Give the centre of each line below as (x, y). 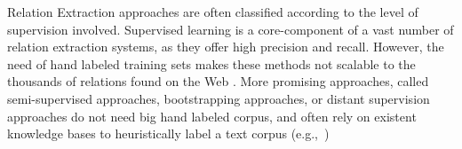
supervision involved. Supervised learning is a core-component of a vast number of (231, 29)
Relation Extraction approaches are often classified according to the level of (213, 12)
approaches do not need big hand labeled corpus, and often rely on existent (212, 116)
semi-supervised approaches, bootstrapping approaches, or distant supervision (219, 98)
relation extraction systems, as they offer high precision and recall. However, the (226, 47)
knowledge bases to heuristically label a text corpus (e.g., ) (168, 133)
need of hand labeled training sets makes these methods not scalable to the (211, 63)
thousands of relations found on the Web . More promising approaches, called (218, 81)
